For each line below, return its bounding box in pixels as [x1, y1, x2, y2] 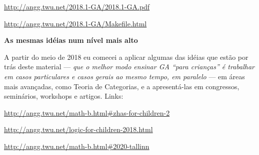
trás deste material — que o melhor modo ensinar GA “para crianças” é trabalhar [4, 61, 254, 72]
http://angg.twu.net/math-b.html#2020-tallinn [4, 141, 149, 151]
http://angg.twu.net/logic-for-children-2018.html [4, 124, 153, 135]
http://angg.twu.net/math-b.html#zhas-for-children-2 [4, 107, 170, 118]
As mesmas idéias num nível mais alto [4, 35, 138, 45]
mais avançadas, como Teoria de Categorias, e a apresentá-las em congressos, [4, 81, 239, 91]
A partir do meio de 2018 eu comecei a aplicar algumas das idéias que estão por [4, 51, 248, 62]
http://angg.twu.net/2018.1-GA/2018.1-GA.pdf [4, 1, 150, 11]
